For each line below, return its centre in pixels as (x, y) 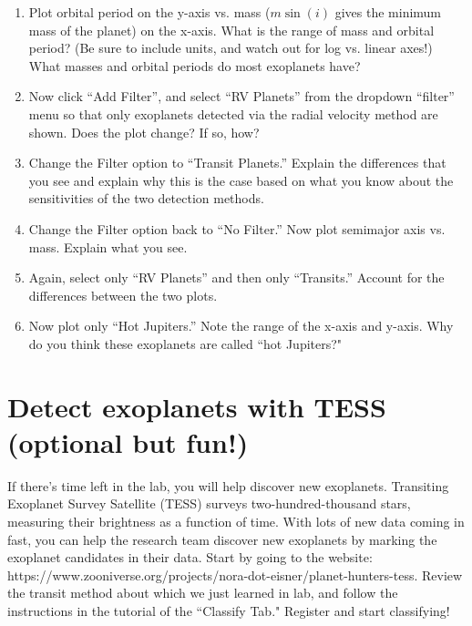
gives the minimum (388, 12)
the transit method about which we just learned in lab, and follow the (203, 593)
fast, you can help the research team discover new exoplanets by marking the (222, 539)
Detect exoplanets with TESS (197, 406)
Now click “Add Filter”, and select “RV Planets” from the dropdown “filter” (241, 96)
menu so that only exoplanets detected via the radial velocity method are (233, 113)
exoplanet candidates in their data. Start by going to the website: (190, 557)
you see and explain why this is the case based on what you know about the (241, 180)
